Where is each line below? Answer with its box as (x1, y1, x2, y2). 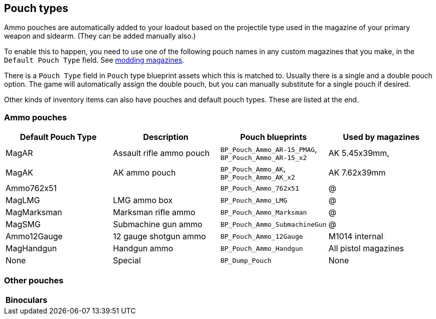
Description (143, 132, 189, 142)
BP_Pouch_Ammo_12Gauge (220, 232, 303, 240)
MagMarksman (6, 207, 62, 218)
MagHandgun (6, 243, 57, 254)
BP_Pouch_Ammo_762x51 (220, 184, 299, 192)
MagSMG (6, 219, 41, 230)
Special (113, 255, 141, 266)
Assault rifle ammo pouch (113, 147, 210, 158)
